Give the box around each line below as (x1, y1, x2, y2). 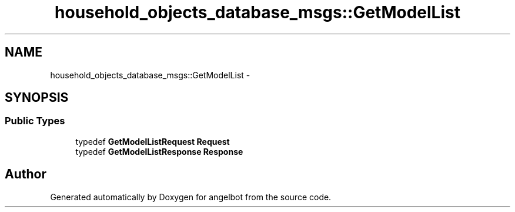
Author (5, 167, 46, 182)
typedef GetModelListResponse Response (75, 146, 243, 157)
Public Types (5, 115, 65, 127)
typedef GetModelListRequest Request (75, 136, 230, 147)
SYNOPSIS (5, 90, 69, 105)
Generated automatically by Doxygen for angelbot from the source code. (50, 191, 332, 202)
